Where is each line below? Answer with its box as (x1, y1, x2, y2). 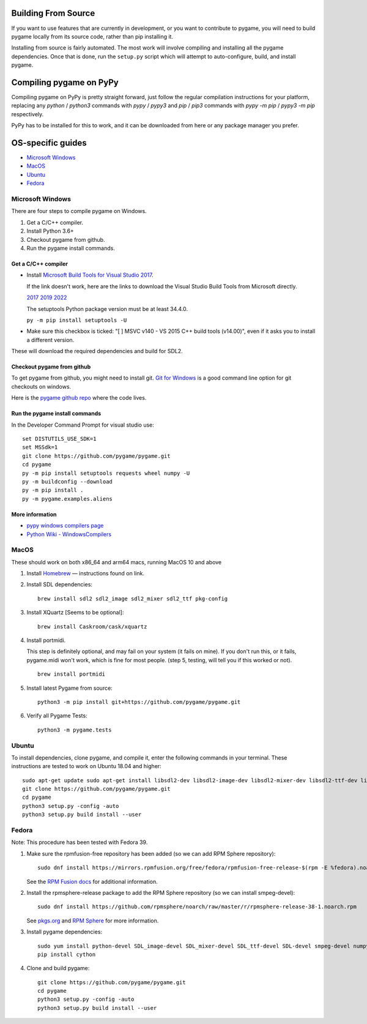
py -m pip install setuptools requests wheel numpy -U (22, 469, 190, 477)
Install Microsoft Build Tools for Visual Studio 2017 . (26, 271, 154, 278)
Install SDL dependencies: (26, 581, 93, 588)
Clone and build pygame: (26, 965, 90, 972)
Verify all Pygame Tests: (26, 712, 88, 719)
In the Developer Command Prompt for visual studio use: (11, 421, 154, 428)
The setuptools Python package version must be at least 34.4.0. (26, 305, 188, 312)
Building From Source (11, 8, 95, 18)
